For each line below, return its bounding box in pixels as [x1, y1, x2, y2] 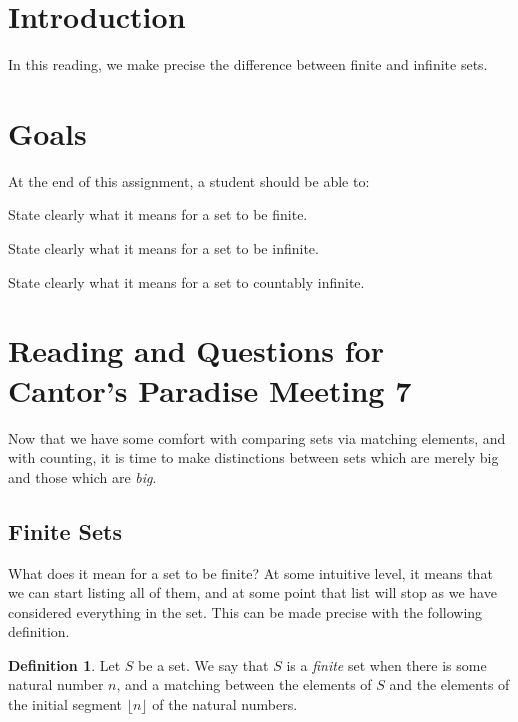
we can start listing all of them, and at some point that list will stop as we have [8, 582, 497, 603]
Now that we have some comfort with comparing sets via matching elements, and [8, 427, 506, 448]
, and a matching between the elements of [116, 674, 372, 695]
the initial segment [8, 694, 123, 715]
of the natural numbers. [152, 694, 298, 715]
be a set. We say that [138, 654, 269, 675]
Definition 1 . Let [8, 654, 121, 675]
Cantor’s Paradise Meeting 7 [8, 369, 412, 410]
